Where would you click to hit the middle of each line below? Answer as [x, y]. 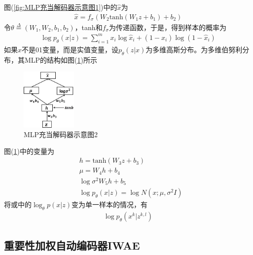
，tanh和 [89, 27]
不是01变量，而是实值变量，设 [70, 49]
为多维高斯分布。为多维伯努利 [194, 49]
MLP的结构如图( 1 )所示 [61, 59]
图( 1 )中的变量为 [29, 151]
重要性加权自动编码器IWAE [72, 245]
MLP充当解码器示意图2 [61, 134]
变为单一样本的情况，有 [109, 204]
